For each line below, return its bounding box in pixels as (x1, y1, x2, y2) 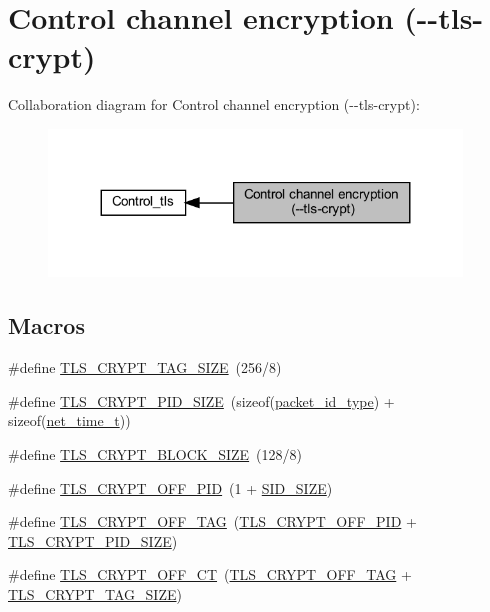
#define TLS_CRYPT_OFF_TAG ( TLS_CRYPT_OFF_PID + (8, 511, 417, 532)
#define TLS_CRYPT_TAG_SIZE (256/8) (8, 357, 282, 378)
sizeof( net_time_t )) (8, 410, 131, 431)
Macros (8, 310, 85, 341)
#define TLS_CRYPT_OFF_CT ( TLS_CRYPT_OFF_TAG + (8, 564, 412, 585)
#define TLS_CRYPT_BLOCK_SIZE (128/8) (8, 443, 303, 464)
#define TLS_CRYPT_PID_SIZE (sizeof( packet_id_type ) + (8, 390, 395, 411)
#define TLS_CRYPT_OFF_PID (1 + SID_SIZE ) (8, 477, 333, 498)
